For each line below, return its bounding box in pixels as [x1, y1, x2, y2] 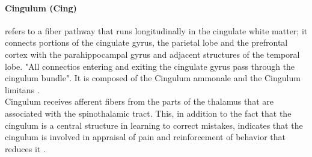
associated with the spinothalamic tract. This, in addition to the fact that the [5, 106, 292, 119]
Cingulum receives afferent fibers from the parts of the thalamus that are [5, 95, 274, 108]
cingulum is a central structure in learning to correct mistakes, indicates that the [5, 119, 303, 131]
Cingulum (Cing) [5, 1, 77, 14]
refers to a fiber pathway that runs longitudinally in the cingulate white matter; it [5, 24, 308, 37]
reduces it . [5, 142, 46, 155]
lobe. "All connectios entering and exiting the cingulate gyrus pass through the [5, 60, 295, 72]
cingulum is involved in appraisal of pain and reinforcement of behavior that [5, 131, 286, 143]
